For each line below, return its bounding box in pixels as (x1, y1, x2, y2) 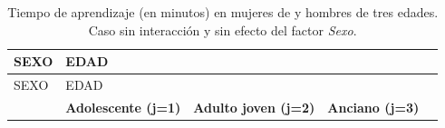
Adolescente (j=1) (65, 97, 181, 116)
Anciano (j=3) (327, 97, 420, 116)
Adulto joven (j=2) (193, 97, 315, 116)
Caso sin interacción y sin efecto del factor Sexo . (88, 20, 357, 39)
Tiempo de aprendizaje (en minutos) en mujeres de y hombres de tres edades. (7, 3, 439, 21)
